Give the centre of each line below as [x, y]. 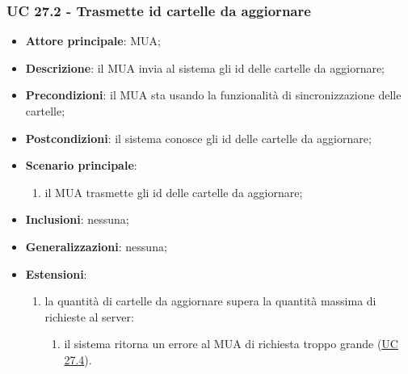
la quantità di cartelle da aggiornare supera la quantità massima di [210, 301]
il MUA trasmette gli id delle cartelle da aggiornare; [174, 192]
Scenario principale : [81, 165]
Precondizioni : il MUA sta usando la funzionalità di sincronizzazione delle [213, 95]
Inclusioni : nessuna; [77, 219]
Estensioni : [56, 273]
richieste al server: [89, 316]
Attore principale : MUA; [93, 41]
